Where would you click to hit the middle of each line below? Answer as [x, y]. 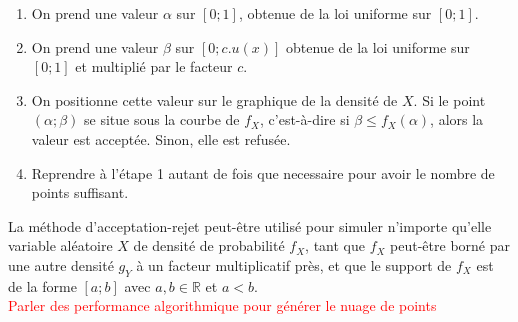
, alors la [457, 119]
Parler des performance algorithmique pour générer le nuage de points [222, 305]
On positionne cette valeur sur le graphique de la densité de [214, 99]
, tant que [335, 245]
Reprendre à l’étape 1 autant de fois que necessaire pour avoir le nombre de [263, 172]
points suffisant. [80, 192]
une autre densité [61, 264]
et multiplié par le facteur [154, 66]
